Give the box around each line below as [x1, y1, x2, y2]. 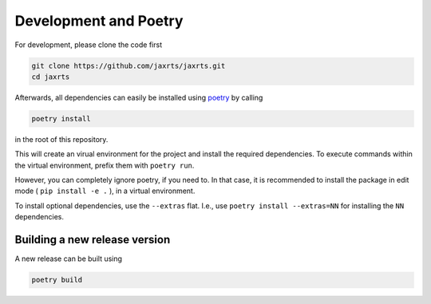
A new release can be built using [14, 254, 123, 263]
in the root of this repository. [14, 134, 109, 144]
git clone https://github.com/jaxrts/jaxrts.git [31, 61, 226, 70]
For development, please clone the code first [14, 40, 163, 49]
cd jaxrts [31, 72, 70, 81]
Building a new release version [14, 233, 171, 247]
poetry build [31, 275, 83, 285]
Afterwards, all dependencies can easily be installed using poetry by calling [14, 93, 263, 102]
